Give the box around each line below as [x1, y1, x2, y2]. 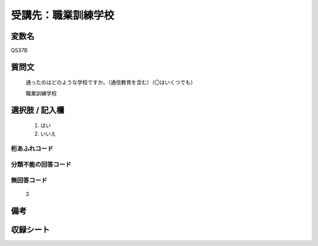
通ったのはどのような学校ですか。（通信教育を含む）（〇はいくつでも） [25, 79, 196, 86]
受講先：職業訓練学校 [11, 9, 115, 22]
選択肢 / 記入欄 [11, 105, 65, 115]
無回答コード [11, 176, 48, 184]
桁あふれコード [11, 145, 54, 153]
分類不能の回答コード [11, 160, 72, 168]
